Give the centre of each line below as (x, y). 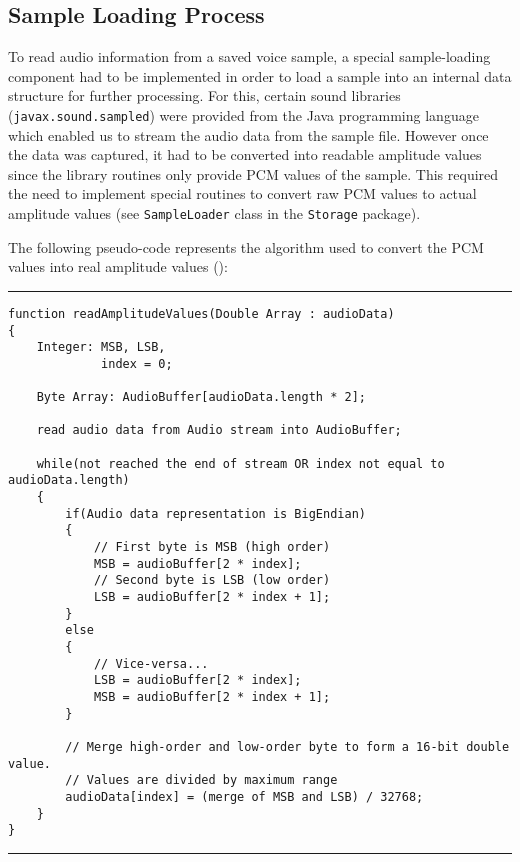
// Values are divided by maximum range (201, 780)
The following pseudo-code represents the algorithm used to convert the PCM (246, 246)
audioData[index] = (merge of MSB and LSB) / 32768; (244, 796)
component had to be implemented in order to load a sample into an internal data (260, 75)
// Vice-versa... (151, 663)
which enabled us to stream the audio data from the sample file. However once (248, 134)
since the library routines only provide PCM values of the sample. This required (253, 173)
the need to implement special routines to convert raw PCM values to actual (242, 193)
